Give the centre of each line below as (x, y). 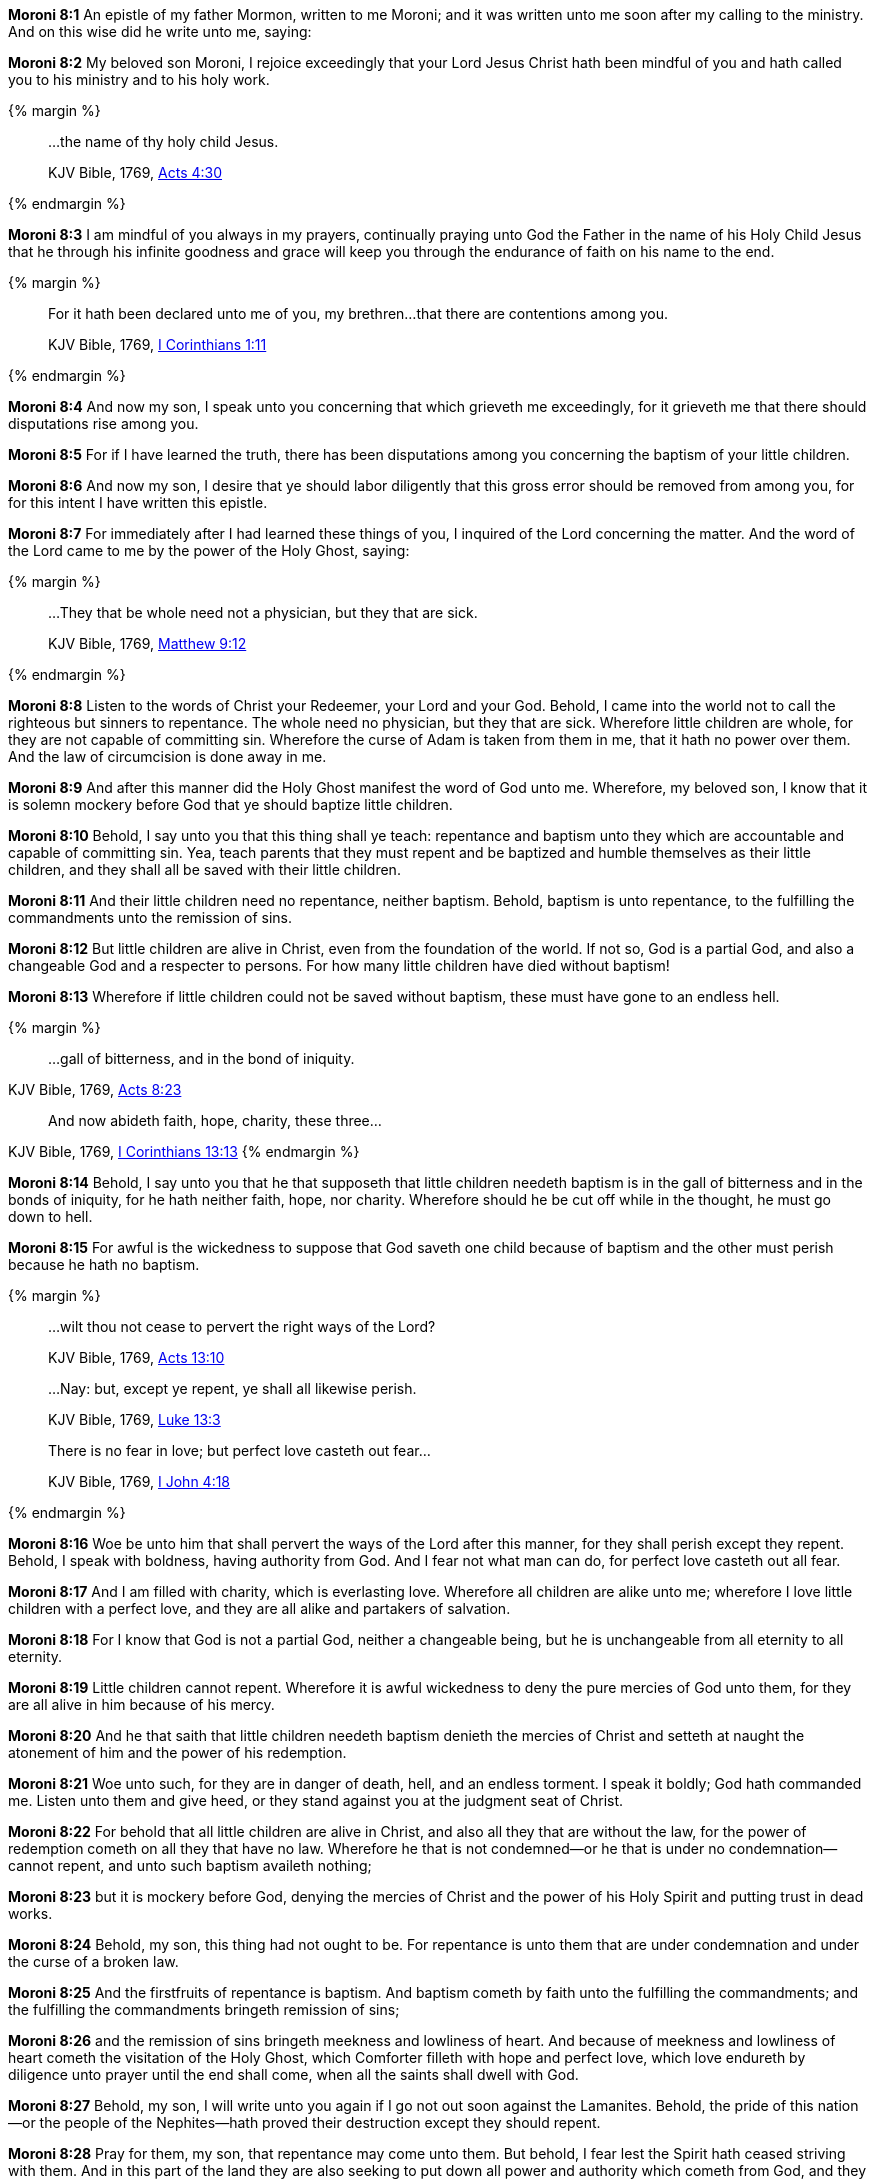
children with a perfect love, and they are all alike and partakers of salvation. (259, 1608)
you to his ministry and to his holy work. (139, 79)
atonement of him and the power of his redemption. (177, 1752)
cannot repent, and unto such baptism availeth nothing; (190, 1865)
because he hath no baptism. (104, 1264)
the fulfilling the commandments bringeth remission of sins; (204, 2009)
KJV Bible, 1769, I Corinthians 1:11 (157, 344)
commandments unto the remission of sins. (150, 917)
